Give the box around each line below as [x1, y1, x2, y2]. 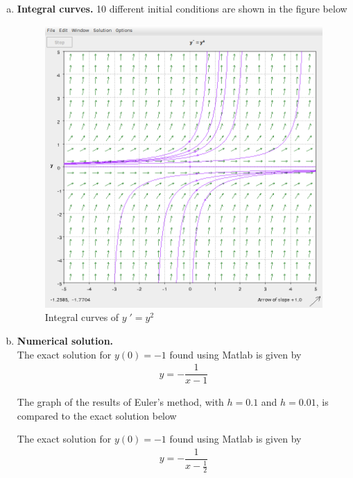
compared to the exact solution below [17, 408, 177, 422]
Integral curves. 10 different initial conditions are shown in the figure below [17, 1, 347, 15]
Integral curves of [44, 310, 119, 324]
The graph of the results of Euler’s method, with [17, 395, 224, 409]
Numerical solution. [17, 333, 114, 347]
